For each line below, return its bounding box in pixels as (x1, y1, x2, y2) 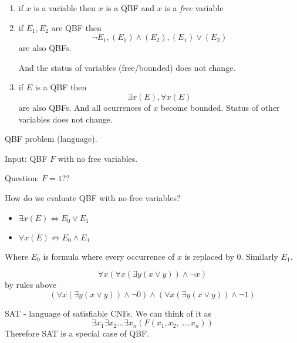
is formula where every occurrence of (43, 250, 175, 262)
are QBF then (51, 21, 102, 33)
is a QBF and (106, 2, 155, 13)
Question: (5, 172, 39, 184)
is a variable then (33, 2, 96, 13)
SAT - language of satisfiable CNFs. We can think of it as (5, 307, 212, 319)
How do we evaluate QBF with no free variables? (5, 191, 181, 203)
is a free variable (164, 2, 224, 13)
